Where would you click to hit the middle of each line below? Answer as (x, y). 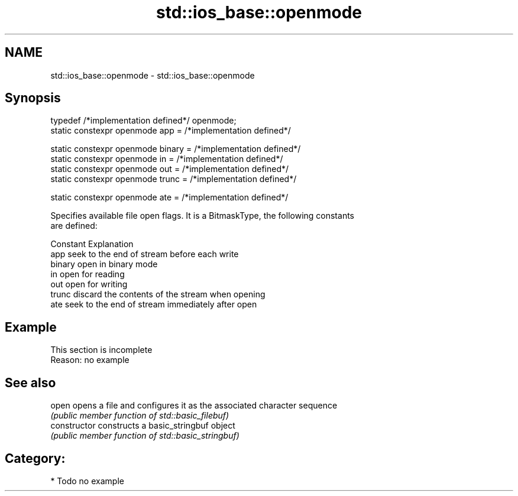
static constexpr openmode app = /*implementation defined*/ (171, 131)
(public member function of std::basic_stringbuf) (145, 436)
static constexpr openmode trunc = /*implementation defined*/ (174, 179)
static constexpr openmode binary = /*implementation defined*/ (176, 149)
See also (30, 382)
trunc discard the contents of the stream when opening (158, 294)
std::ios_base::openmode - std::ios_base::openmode (153, 75)
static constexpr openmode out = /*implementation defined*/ (170, 169)
